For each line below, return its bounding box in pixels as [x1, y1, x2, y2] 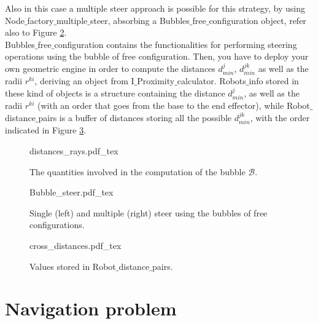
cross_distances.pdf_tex [29, 239, 122, 251]
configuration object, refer [209, 14, 306, 26]
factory [27, 14, 54, 26]
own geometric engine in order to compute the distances [5, 61, 215, 74]
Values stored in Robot [29, 259, 116, 272]
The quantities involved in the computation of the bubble [29, 165, 246, 178]
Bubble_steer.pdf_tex [29, 186, 114, 199]
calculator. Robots [177, 74, 246, 87]
